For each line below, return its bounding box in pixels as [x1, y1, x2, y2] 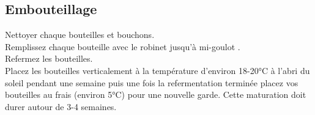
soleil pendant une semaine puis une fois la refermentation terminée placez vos [5, 76, 298, 89]
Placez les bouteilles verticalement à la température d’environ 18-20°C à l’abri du [5, 64, 310, 76]
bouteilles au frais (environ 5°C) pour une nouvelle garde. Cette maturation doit [5, 88, 306, 101]
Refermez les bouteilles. [5, 52, 93, 65]
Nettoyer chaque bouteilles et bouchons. [5, 28, 155, 41]
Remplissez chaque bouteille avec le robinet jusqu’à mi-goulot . [5, 40, 240, 53]
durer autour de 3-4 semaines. [5, 100, 117, 113]
